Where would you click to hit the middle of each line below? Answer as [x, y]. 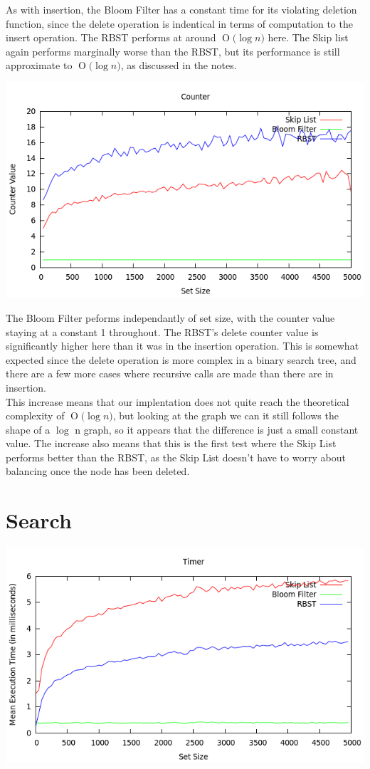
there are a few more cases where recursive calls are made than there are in [170, 373]
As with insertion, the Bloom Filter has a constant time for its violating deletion [181, 9]
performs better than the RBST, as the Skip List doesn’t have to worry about [176, 457]
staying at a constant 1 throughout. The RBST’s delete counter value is [162, 331]
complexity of [35, 415]
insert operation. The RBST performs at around [111, 37]
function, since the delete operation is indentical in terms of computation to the [179, 23]
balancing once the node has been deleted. [98, 471]
